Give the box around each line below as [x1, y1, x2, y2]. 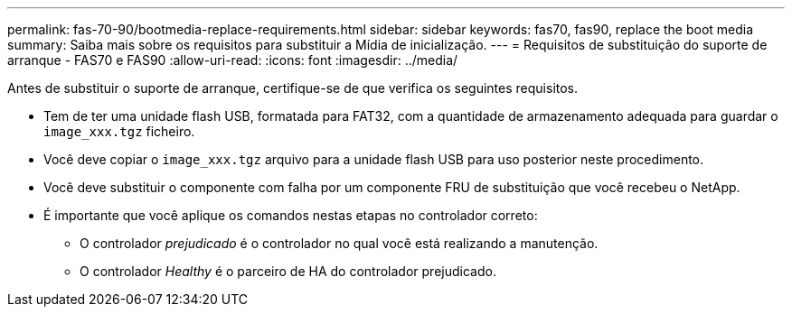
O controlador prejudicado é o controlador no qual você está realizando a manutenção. [80, 235, 599, 251]
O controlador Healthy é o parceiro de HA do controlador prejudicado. [80, 263, 496, 279]
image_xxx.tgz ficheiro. [43, 124, 195, 139]
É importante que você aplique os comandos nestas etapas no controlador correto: [43, 208, 538, 223]
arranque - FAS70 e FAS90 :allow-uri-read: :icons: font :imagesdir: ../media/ [7, 52, 458, 68]
